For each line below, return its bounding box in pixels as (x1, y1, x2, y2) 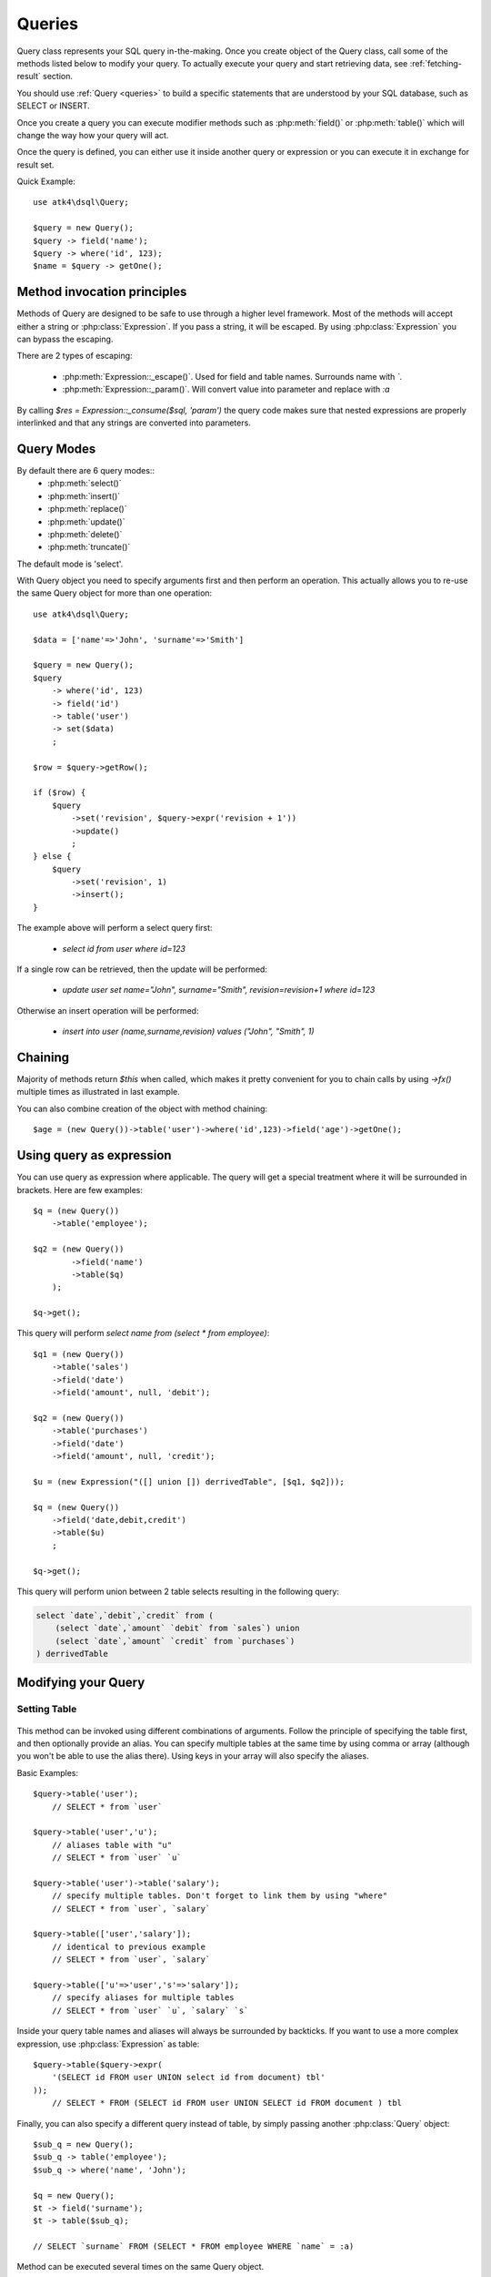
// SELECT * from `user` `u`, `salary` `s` (51, 2005, 249, 2016)
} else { (33, 852, 72, 862)
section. (42, 71, 73, 82)
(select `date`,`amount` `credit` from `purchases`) (55, 1636, 296, 1646)
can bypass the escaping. (16, 333, 114, 345)
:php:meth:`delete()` (47, 528, 123, 539)
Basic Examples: (16, 1767, 79, 1778)
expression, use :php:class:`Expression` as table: (16, 2038, 200, 2049)
